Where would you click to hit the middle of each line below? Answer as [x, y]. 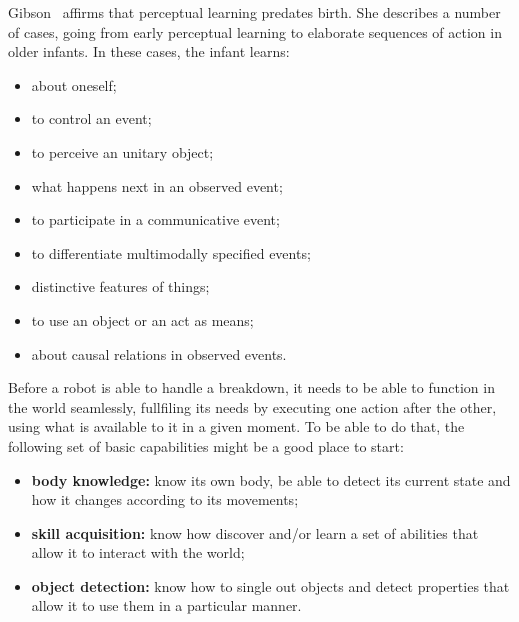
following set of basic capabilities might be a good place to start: [206, 445]
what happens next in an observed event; [157, 185]
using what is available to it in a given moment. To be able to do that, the [236, 426]
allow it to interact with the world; [138, 552]
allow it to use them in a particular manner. [166, 605]
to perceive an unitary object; [122, 151]
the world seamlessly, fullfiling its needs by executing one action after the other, [252, 406]
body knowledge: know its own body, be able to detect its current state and [271, 479]
